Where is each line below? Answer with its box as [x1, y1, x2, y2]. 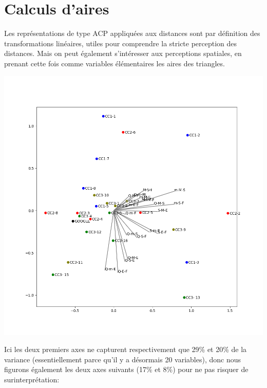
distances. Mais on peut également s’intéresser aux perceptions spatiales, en [4, 48, 242, 59]
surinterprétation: [4, 374, 60, 384]
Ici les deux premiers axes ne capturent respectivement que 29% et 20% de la [4, 344, 247, 355]
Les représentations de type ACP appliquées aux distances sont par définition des [4, 28, 260, 39]
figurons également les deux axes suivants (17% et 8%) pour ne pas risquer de [4, 364, 249, 375]
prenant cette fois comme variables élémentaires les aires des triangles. [4, 58, 225, 68]
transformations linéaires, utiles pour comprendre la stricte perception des [4, 38, 237, 48]
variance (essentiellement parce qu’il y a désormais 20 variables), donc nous [4, 354, 241, 364]
